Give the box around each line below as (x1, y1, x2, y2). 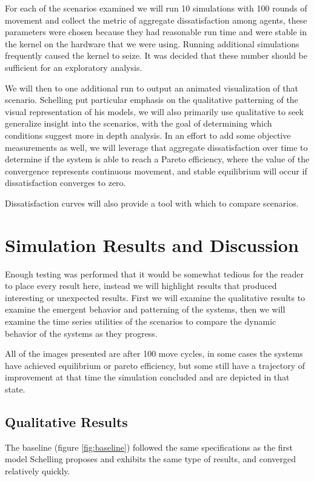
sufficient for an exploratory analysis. (5, 61, 142, 73)
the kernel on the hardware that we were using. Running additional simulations (5, 37, 299, 50)
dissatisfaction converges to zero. (5, 176, 126, 189)
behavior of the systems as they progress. (5, 327, 158, 339)
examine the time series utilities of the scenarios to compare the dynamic (5, 315, 276, 327)
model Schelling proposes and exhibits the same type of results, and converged (5, 453, 296, 465)
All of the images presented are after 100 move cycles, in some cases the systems (5, 347, 303, 360)
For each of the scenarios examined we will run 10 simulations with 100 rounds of (5, 2, 307, 14)
